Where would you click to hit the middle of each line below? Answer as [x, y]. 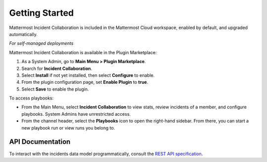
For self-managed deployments [41, 43]
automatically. [23, 34]
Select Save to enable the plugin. [55, 89]
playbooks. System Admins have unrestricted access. [76, 114]
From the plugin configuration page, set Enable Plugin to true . [85, 82]
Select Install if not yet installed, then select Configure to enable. [88, 75]
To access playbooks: [31, 98]
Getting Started [42, 13]
